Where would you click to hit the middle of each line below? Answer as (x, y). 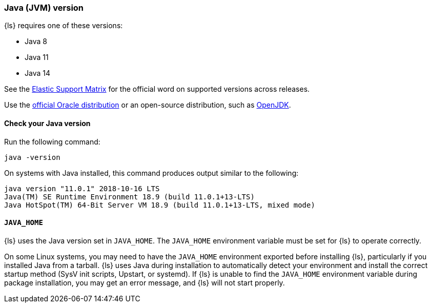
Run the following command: (52, 141)
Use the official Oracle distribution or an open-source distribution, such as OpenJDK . (148, 105)
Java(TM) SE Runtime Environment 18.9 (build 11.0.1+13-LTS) (129, 197)
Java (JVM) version (44, 8)
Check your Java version (47, 123)
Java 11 (37, 57)
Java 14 (37, 73)
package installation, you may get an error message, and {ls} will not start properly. (145, 282)
